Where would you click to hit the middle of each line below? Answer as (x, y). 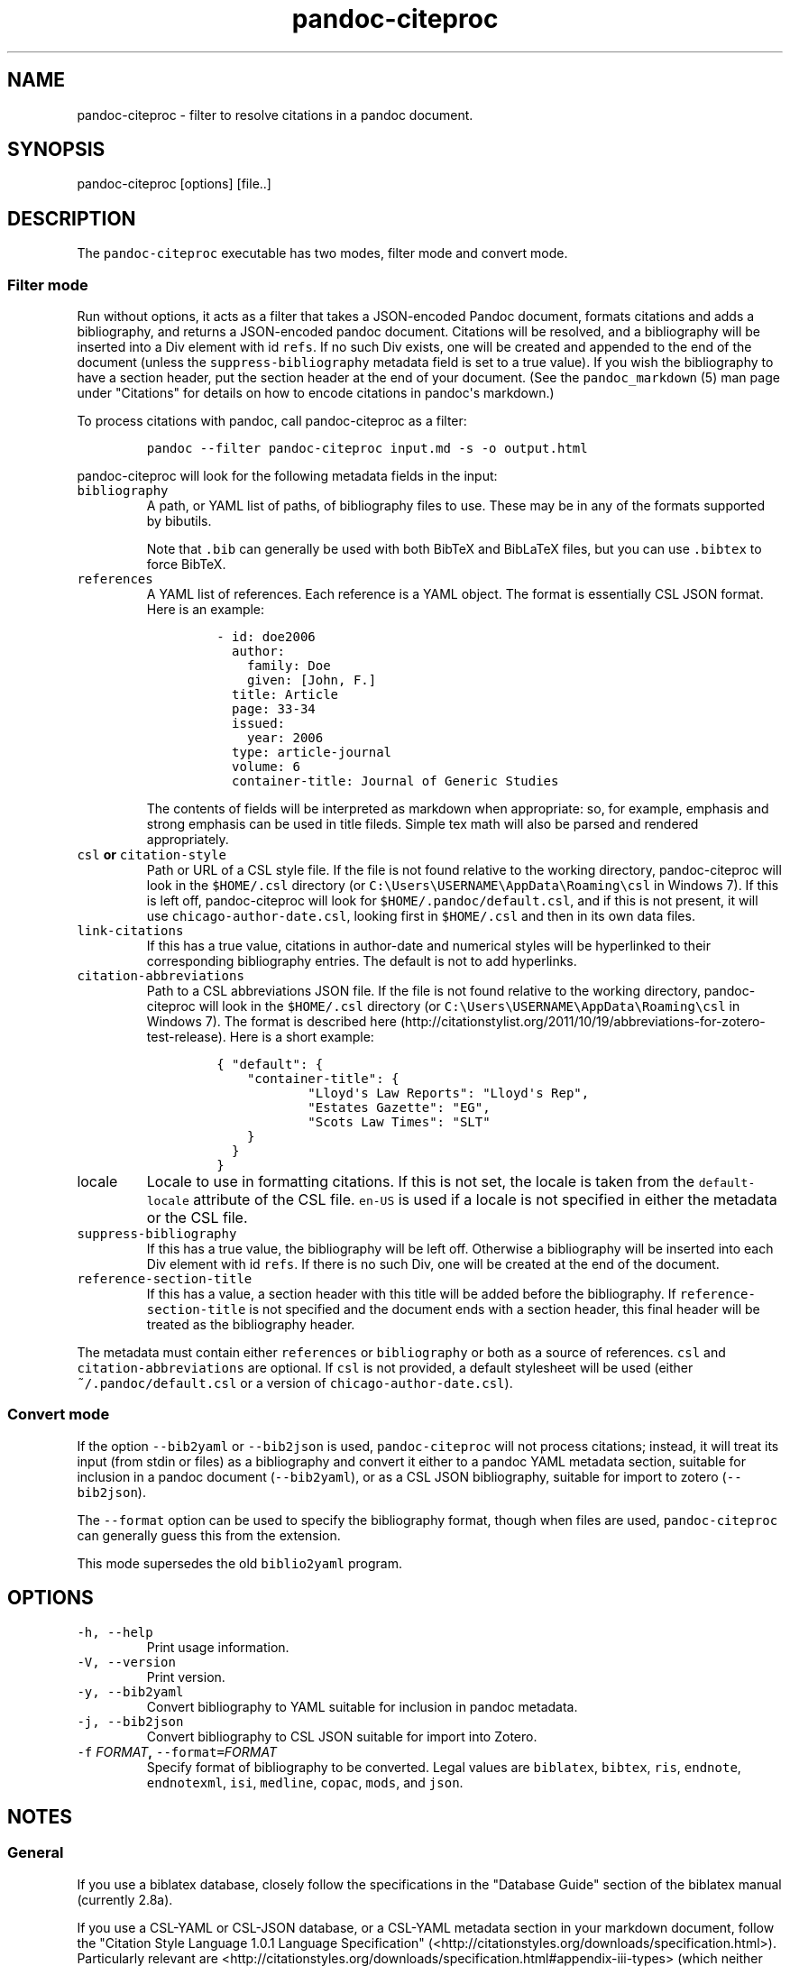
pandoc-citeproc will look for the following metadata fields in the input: (287, 476)
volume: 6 (266, 767)
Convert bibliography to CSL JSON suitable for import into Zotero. (342, 1736)
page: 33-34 (274, 709)
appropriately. (188, 840)
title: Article (285, 695)
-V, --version (126, 1662)
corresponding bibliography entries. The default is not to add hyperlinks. (362, 961)
